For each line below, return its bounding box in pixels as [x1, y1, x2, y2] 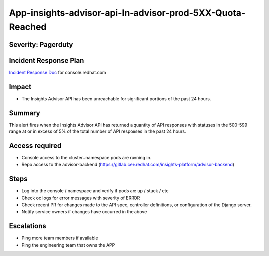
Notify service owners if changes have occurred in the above [21, 209, 147, 215]
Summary [9, 109, 40, 117]
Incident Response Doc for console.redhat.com [9, 69, 107, 75]
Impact [9, 82, 32, 91]
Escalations [9, 222, 47, 230]
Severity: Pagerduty [9, 40, 73, 49]
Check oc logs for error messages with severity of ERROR [21, 195, 140, 201]
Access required [9, 141, 62, 150]
